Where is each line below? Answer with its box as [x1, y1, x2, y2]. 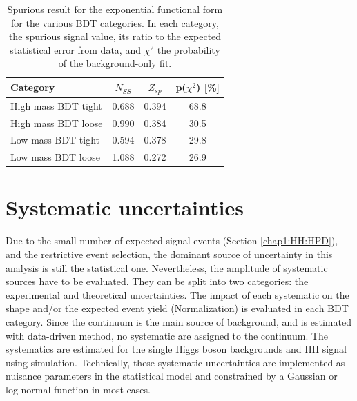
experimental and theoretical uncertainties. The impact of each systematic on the [6, 287, 349, 302]
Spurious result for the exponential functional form [7, 2, 223, 16]
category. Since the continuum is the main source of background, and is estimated [6, 314, 351, 329]
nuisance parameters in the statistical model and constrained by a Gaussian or [6, 369, 338, 383]
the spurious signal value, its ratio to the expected [8, 29, 222, 43]
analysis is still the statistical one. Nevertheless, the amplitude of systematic [6, 260, 328, 275]
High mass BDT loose [10, 115, 103, 130]
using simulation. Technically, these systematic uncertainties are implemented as [6, 355, 345, 369]
